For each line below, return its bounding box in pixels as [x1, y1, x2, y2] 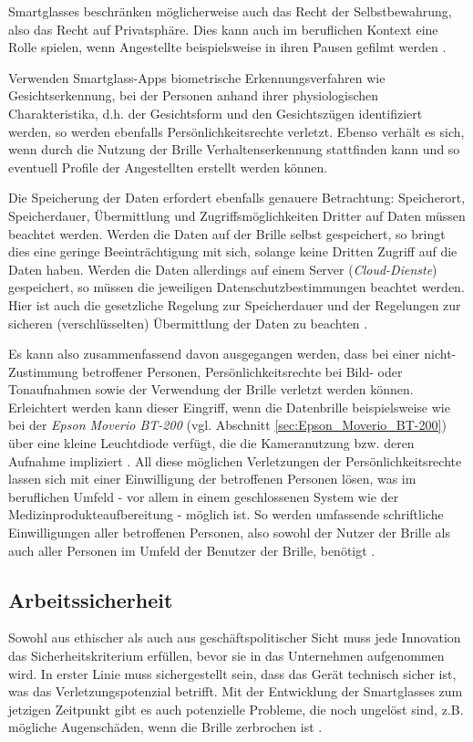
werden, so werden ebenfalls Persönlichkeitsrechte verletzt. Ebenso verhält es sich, [8, 121, 465, 141]
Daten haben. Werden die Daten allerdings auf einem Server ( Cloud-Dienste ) [8, 259, 437, 278]
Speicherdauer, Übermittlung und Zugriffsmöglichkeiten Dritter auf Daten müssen [8, 205, 466, 225]
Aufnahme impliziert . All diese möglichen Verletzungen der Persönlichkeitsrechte [8, 451, 462, 470]
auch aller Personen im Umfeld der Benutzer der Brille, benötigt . [8, 540, 375, 559]
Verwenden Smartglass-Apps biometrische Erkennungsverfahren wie [8, 68, 386, 87]
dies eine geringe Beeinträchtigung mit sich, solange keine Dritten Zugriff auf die [8, 242, 458, 261]
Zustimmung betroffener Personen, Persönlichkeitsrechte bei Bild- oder [8, 361, 403, 381]
